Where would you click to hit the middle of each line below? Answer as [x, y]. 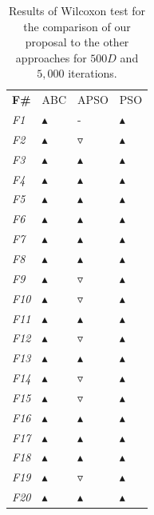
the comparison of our [77, 26]
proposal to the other [77, 42]
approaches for [51, 57]
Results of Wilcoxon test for [77, 10]
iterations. [93, 73]
